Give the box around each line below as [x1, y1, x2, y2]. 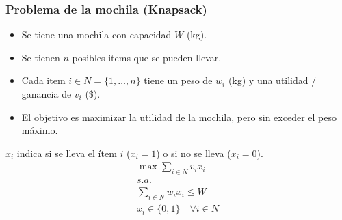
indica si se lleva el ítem [16, 146, 117, 160]
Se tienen [21, 50, 60, 64]
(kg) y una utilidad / [228, 73, 317, 87]
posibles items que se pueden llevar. [72, 50, 222, 64]
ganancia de [21, 87, 72, 100]
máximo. [21, 123, 58, 137]
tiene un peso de [144, 73, 213, 87]
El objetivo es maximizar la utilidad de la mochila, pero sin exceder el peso [21, 109, 337, 124]
